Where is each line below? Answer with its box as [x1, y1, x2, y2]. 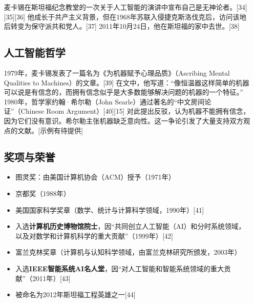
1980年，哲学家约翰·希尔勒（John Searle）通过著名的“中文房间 [4, 96, 205, 106]
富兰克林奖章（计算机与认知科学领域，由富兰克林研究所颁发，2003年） [15, 247, 241, 257]
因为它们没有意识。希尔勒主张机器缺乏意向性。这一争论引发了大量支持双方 [4, 115, 243, 125]
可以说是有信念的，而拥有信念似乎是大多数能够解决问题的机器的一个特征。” [4, 87, 243, 97]
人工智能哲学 [4, 45, 65, 60]
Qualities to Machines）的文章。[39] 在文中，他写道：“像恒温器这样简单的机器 [4, 77, 250, 87]
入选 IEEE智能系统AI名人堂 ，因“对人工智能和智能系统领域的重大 [15, 263, 224, 273]
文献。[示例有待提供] [17, 125, 83, 135]
